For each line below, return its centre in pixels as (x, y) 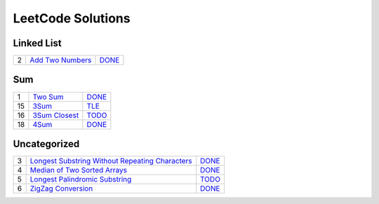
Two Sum (48, 97)
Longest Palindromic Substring (81, 179)
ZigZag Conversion (61, 189)
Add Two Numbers (60, 60)
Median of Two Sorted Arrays (79, 170)
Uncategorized (46, 144)
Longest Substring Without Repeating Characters (111, 161)
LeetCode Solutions (72, 18)
